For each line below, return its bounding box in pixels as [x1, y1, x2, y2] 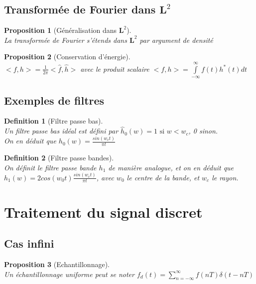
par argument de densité [139, 34, 213, 45]
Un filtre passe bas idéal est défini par [4, 126, 119, 136]
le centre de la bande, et [127, 172, 200, 182]
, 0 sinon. [188, 126, 218, 136]
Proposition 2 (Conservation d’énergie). [4, 51, 130, 62]
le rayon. [212, 172, 239, 182]
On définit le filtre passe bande [4, 162, 97, 172]
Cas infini [4, 236, 54, 251]
